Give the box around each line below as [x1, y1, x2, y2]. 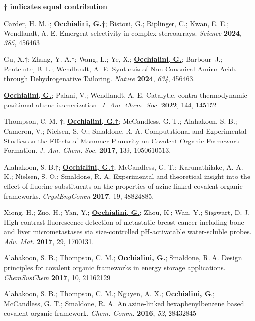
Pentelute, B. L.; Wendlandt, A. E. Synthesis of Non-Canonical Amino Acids [4, 63, 237, 73]
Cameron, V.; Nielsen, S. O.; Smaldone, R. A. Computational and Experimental [4, 125, 247, 136]
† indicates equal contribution [4, 1, 107, 11]
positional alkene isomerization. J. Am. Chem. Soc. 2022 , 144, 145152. [4, 99, 219, 109]
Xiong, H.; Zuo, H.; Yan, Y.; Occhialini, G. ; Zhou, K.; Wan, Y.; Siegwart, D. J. [4, 207, 250, 217]
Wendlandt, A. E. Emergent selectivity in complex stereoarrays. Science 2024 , [4, 28, 242, 38]
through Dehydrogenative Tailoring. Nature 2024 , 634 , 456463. [4, 73, 195, 83]
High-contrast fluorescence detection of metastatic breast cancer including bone [4, 216, 244, 227]
